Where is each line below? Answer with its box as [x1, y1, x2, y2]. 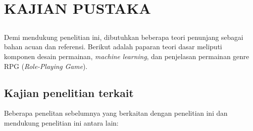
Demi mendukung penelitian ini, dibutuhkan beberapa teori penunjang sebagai [4, 32, 244, 42]
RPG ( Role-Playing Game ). [4, 61, 88, 71]
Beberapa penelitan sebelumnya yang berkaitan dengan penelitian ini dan [4, 108, 228, 118]
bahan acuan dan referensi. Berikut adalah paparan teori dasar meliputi [4, 41, 222, 52]
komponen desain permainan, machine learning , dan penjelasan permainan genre [4, 51, 250, 61]
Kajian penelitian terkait [4, 85, 134, 100]
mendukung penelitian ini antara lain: [4, 117, 119, 128]
